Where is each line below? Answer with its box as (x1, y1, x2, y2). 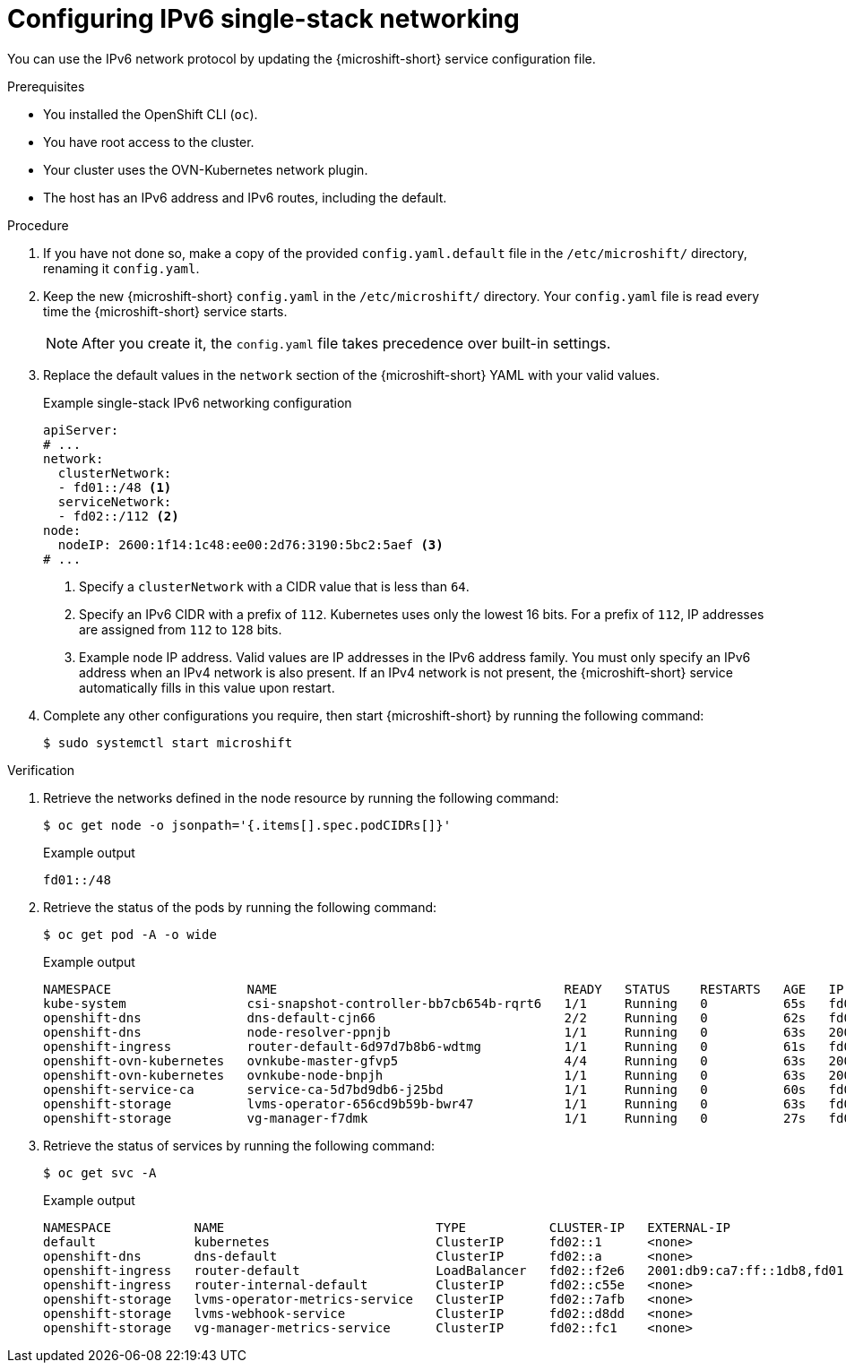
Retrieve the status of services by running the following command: (43, 1137, 436, 1153)
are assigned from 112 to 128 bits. (79, 621, 282, 637)
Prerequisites (7, 78, 85, 94)
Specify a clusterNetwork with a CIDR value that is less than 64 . (79, 578, 470, 594)
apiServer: (43, 422, 119, 437)
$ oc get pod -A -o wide (43, 926, 217, 942)
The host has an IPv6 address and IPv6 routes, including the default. (43, 189, 447, 205)
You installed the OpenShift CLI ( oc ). (43, 106, 258, 122)
